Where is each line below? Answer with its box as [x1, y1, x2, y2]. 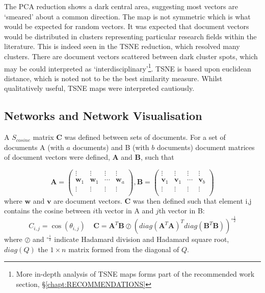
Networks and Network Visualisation [4, 108, 202, 124]
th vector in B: [158, 205, 205, 216]
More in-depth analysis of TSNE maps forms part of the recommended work [16, 268, 255, 279]
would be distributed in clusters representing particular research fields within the [4, 31, 257, 41]
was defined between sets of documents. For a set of [64, 132, 226, 142]
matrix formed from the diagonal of [68, 243, 179, 254]
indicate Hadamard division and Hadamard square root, [54, 234, 229, 245]
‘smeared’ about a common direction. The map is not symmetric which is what [4, 11, 251, 21]
